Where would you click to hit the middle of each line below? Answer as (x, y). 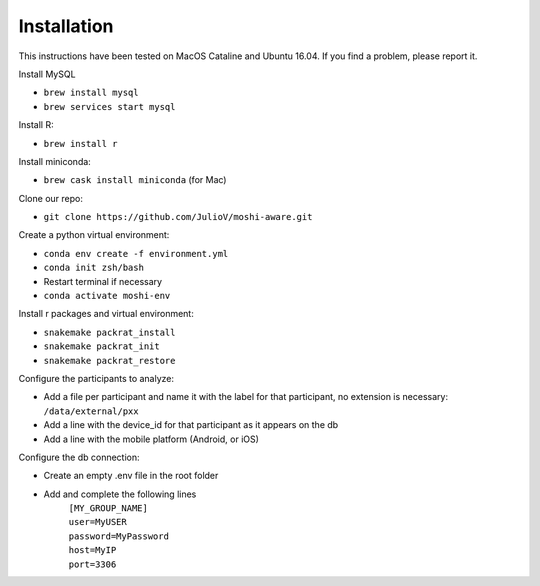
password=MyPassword (119, 536)
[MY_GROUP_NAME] (108, 508)
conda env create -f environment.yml (136, 253)
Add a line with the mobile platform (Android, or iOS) (151, 439)
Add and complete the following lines (120, 494)
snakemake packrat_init (101, 346)
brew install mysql (91, 93)
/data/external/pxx (91, 411)
